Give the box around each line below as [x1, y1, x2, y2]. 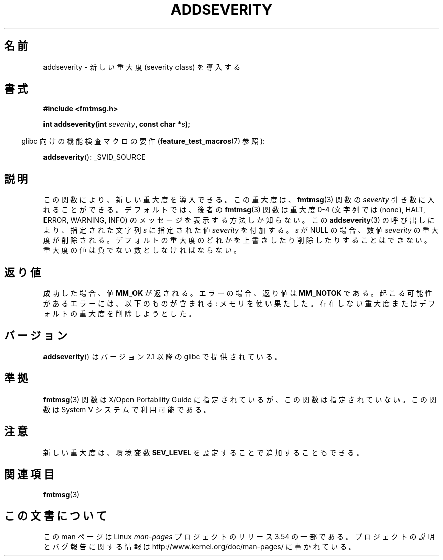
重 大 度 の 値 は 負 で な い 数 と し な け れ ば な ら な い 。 [43, 246, 241, 255]
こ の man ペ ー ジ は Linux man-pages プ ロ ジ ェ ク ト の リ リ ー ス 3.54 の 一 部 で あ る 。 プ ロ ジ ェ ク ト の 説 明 [43, 532, 435, 541]
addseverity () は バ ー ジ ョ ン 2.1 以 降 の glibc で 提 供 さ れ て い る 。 [43, 352, 282, 361]
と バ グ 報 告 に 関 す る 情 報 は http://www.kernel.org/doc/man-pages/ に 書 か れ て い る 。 [43, 542, 357, 551]
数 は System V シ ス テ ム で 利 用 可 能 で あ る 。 [43, 405, 211, 414]
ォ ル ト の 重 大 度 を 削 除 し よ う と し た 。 [43, 309, 196, 318]
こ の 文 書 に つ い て [4, 509, 107, 522]
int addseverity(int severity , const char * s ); [43, 120, 190, 129]
